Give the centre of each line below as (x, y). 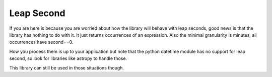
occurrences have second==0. (41, 42)
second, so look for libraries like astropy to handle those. (68, 58)
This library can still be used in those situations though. (67, 67)
